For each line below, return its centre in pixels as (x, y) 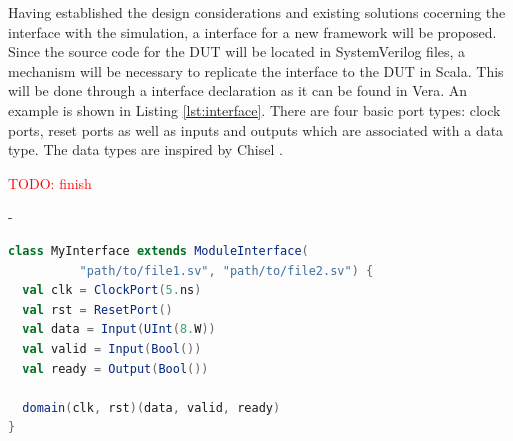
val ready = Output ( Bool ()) (115, 368)
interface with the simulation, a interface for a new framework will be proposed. (252, 31)
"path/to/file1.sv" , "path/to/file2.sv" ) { (226, 270)
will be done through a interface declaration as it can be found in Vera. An (238, 90)
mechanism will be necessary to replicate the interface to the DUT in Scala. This (256, 70)
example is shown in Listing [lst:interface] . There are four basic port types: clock (254, 109)
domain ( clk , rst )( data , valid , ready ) (151, 407)
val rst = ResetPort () (97, 309)
